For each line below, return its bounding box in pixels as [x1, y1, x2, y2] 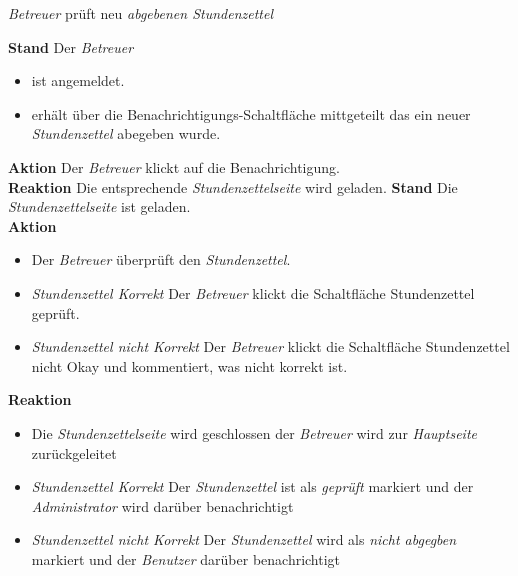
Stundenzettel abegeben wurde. [31, 123, 221, 144]
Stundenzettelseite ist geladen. [8, 196, 191, 217]
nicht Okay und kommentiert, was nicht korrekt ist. [31, 355, 348, 376]
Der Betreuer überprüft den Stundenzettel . [31, 249, 291, 270]
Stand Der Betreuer [8, 36, 134, 57]
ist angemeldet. [31, 70, 125, 91]
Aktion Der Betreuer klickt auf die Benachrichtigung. [8, 156, 340, 177]
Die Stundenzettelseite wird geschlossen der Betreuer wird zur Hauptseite [31, 422, 477, 443]
